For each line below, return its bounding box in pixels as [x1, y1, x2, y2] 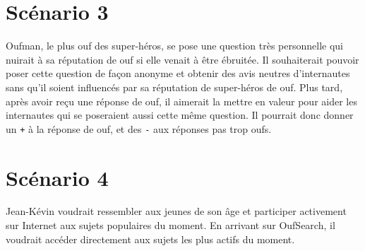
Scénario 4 [6, 163, 109, 192]
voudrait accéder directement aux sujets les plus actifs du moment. [6, 231, 295, 246]
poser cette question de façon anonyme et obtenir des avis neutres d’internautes [6, 66, 350, 81]
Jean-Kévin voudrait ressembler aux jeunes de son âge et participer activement [6, 204, 347, 218]
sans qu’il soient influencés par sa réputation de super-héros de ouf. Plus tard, [6, 79, 343, 94]
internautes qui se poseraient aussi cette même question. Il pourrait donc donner [6, 107, 354, 122]
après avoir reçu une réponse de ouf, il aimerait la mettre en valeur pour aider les [6, 93, 357, 108]
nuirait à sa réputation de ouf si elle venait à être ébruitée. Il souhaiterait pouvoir [6, 52, 359, 66]
